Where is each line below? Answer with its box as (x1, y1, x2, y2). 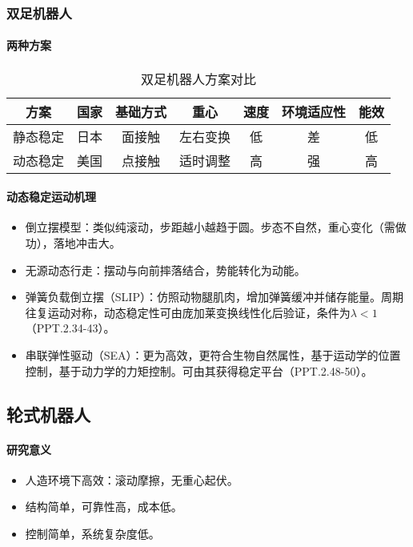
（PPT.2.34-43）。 (25, 320, 115, 336)
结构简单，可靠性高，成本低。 (25, 498, 182, 515)
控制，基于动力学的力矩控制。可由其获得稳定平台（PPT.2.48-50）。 (25, 362, 373, 379)
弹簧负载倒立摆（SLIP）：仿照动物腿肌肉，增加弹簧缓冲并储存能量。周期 (25, 288, 403, 305)
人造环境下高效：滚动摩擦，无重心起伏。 (25, 471, 239, 488)
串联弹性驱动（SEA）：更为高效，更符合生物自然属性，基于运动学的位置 (25, 347, 401, 363)
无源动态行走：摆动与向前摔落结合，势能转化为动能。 (25, 261, 306, 278)
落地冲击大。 (53, 235, 121, 251)
